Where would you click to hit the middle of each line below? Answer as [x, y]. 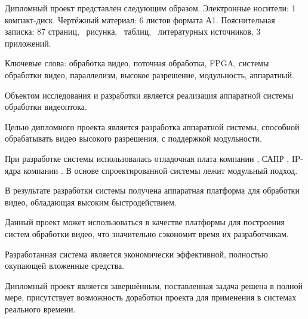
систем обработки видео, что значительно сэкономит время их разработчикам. [147, 233]
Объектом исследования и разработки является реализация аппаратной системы [149, 95]
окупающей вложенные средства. [65, 266]
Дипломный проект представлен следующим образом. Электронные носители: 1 [150, 8]
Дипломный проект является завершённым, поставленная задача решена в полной [154, 285]
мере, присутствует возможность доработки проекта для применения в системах [151, 297]
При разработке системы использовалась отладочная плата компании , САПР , [147, 158]
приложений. [28, 43]
